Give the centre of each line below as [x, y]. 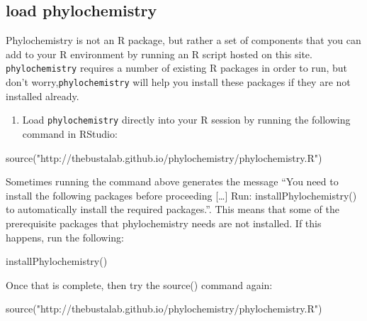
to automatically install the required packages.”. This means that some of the [173, 209]
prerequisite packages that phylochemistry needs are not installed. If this [164, 223]
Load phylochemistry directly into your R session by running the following [186, 120]
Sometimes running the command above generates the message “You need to [172, 181]
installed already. [43, 96]
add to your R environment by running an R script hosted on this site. [159, 54]
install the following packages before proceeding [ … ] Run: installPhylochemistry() [181, 195]
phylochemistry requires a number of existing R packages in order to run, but [177, 68]
